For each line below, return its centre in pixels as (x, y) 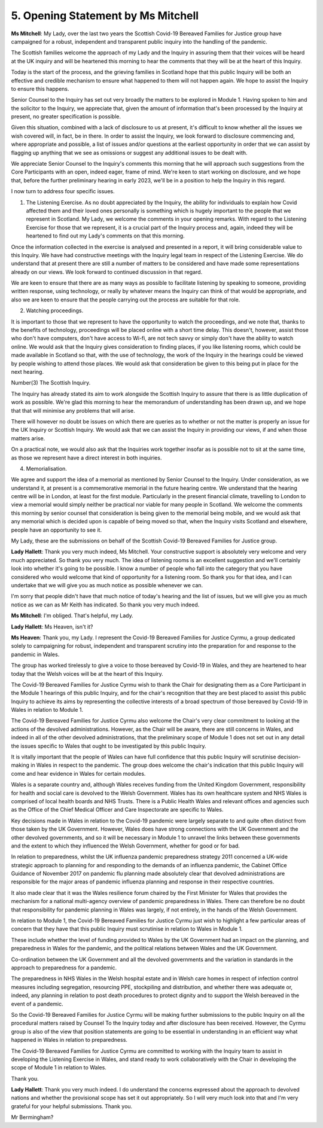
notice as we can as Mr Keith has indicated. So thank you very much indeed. (105, 605)
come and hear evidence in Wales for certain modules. (78, 773)
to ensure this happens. (40, 89)
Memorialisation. (46, 468)
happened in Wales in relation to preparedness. (69, 1040)
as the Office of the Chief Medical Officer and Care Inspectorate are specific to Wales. (117, 810)
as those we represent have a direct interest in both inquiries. (86, 458)
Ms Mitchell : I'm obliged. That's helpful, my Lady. (72, 615)
